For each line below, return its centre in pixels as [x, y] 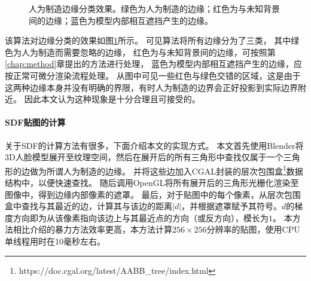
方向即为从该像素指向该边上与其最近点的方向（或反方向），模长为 [141, 217]
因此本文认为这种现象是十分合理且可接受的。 [112, 99]
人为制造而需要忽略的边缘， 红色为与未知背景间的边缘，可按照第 [148, 52]
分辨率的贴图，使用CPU [253, 229]
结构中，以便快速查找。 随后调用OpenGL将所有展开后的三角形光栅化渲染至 [152, 182]
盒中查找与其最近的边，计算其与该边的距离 [89, 206]
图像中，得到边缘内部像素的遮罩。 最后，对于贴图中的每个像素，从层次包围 [153, 194]
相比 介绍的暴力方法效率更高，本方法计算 [92, 229]
